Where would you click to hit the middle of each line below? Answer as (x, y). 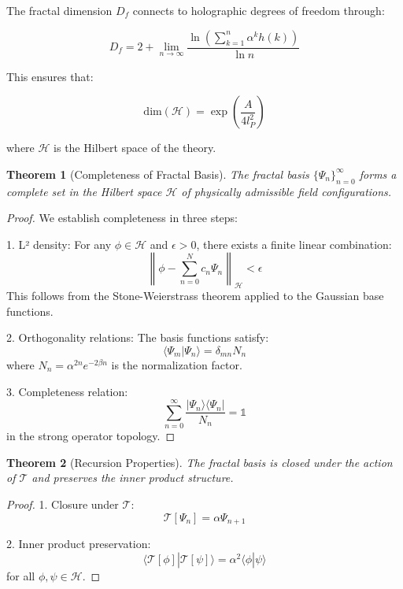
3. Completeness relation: (67, 391)
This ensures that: (50, 76)
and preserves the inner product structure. (133, 478)
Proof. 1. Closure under (63, 504)
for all (21, 575)
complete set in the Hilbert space (84, 191)
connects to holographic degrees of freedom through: (259, 10)
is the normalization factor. (177, 364)
